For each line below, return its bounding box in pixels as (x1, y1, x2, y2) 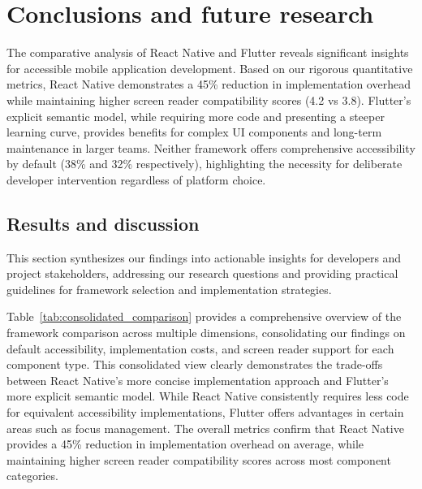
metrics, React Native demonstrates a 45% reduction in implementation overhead (6, 76, 411, 93)
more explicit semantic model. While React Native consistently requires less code (6, 387, 409, 405)
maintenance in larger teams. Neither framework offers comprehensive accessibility (6, 139, 416, 156)
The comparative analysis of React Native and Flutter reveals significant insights (6, 44, 409, 61)
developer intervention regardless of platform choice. (6, 171, 266, 188)
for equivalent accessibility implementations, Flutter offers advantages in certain (6, 404, 404, 421)
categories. (6, 467, 58, 484)
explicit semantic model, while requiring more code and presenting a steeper (6, 107, 385, 124)
